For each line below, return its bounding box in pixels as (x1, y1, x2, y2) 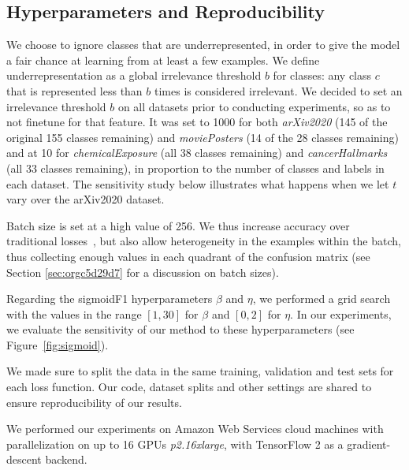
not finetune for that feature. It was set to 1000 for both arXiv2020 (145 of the (6, 114, 388, 130)
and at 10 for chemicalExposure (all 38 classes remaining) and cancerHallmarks (6, 144, 388, 161)
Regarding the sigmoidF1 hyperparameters (6, 290, 213, 307)
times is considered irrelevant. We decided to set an (154, 82, 403, 99)
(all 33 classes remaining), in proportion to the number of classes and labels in (6, 159, 385, 176)
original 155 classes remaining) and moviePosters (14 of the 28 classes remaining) (6, 129, 399, 145)
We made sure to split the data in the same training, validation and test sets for (6, 363, 394, 379)
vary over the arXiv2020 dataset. (6, 191, 165, 207)
